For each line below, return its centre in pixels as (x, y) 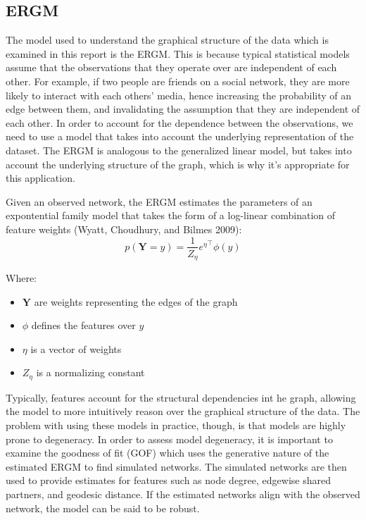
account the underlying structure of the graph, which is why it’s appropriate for (178, 164)
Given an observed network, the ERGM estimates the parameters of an (159, 201)
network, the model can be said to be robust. (103, 508)
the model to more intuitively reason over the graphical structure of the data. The (183, 411)
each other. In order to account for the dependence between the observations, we (179, 122)
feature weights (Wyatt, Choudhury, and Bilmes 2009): (124, 229)
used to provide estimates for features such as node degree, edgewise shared (168, 480)
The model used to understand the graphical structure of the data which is (167, 40)
